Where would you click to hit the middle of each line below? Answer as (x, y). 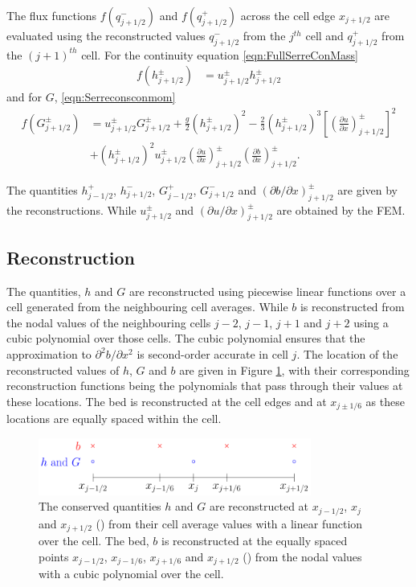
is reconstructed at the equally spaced (255, 541)
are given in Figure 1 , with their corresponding (294, 369)
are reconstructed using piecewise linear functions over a (267, 291)
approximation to (49, 354)
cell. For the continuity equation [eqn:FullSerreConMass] (220, 54)
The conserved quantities (100, 506)
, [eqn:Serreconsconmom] (115, 97)
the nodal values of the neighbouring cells (109, 322)
